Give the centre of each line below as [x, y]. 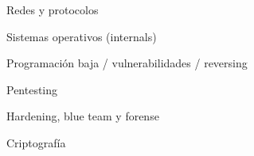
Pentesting [32, 89]
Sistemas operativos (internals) [82, 36]
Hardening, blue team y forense [83, 116]
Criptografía [36, 142]
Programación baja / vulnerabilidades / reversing [127, 63]
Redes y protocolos [53, 10]
